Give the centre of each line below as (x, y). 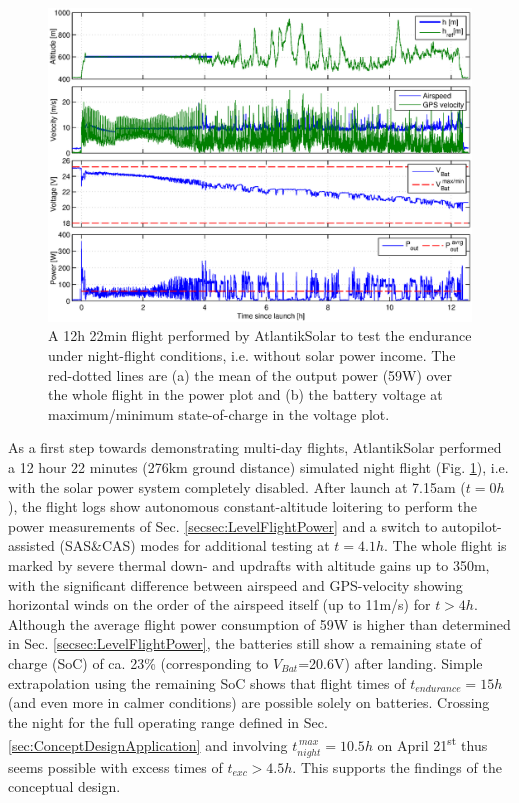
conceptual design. (64, 786)
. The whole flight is (445, 545)
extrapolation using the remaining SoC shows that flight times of (207, 682)
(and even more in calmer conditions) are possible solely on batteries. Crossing (249, 702)
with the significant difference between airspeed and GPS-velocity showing (235, 584)
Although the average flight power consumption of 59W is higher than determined (259, 623)
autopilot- (471, 525)
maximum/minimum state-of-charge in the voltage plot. (219, 413)
